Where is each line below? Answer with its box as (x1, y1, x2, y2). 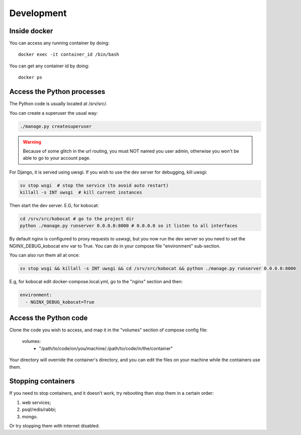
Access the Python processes (9, 88, 106, 96)
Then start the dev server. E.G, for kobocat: (9, 203, 99, 209)
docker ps (18, 74, 42, 80)
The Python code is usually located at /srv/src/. (9, 101, 108, 107)
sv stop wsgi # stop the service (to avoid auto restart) (20, 183, 169, 188)
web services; (22, 399, 51, 405)
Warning (23, 139, 41, 145)
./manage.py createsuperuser (20, 123, 92, 129)
